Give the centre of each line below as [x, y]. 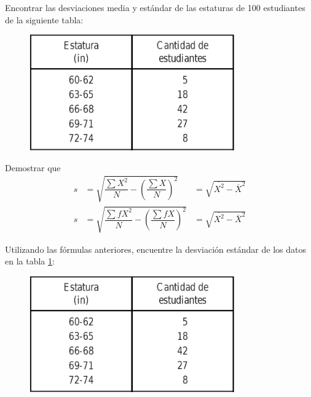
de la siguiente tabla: [44, 19]
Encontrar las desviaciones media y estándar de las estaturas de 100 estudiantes [155, 7]
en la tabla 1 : [30, 261]
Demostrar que [33, 167]
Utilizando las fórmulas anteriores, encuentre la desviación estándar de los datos [155, 249]
